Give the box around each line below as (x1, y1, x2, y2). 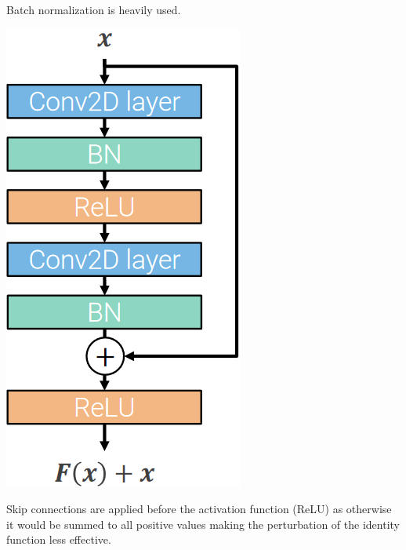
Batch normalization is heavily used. (6, 2, 181, 17)
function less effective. (6, 531, 111, 548)
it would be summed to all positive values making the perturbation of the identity (6, 515, 400, 532)
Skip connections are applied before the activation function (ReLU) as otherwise (6, 501, 392, 517)
